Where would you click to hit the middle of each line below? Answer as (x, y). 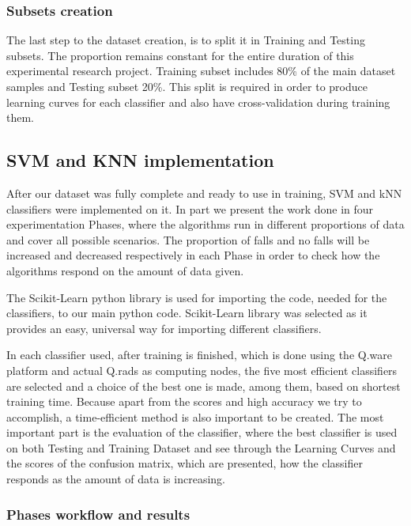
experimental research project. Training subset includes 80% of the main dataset (201, 71)
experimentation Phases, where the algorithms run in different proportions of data (205, 224)
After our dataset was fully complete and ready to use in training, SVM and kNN (204, 193)
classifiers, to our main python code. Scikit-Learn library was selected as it (187, 313)
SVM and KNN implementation (140, 160)
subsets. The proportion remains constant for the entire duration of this (180, 55)
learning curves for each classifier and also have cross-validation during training (198, 102)
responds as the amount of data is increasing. (116, 479)
